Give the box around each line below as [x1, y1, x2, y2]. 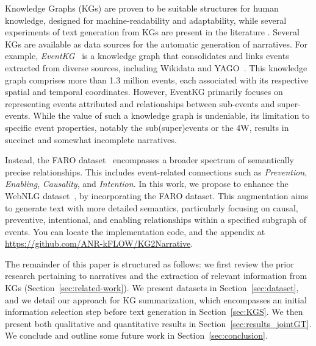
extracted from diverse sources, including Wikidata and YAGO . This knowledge [5, 61, 307, 74]
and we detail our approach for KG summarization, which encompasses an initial [5, 293, 307, 306]
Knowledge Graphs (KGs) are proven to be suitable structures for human [5, 2, 279, 14]
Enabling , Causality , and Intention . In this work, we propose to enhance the [5, 177, 289, 190]
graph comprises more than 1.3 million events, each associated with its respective [5, 73, 308, 86]
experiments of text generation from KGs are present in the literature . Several [5, 26, 300, 38]
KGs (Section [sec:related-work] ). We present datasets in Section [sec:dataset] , [5, 281, 299, 294]
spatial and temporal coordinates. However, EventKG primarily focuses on [5, 85, 283, 98]
